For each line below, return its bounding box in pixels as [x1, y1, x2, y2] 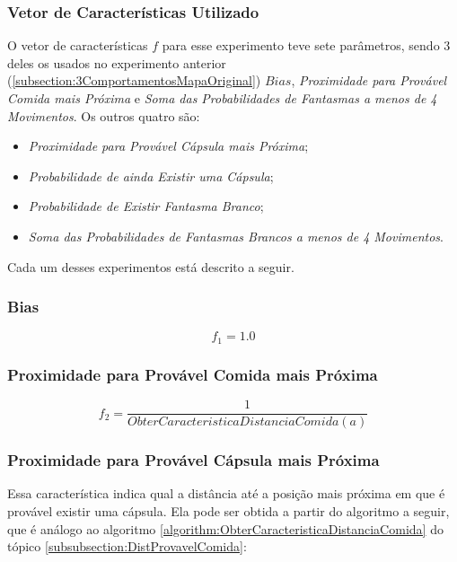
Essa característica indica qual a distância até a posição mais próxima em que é [7, 484, 445, 503]
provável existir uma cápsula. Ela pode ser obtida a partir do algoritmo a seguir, [7, 501, 450, 520]
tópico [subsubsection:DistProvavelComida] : [7, 537, 247, 556]
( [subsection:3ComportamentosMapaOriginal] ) [7, 71, 261, 90]
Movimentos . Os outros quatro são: [7, 106, 200, 125]
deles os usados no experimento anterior [7, 53, 226, 72]
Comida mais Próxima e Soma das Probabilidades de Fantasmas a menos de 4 [7, 89, 437, 107]
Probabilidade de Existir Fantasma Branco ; [28, 197, 264, 215]
